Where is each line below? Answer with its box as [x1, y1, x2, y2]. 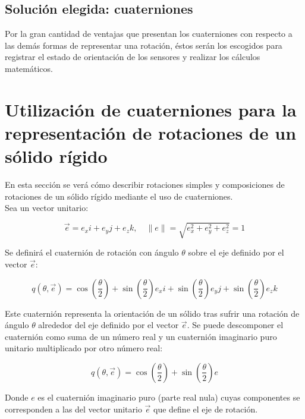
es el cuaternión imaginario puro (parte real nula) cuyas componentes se [37, 390, 300, 403]
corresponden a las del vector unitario [5, 402, 142, 415]
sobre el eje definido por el [188, 246, 284, 259]
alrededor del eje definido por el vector [38, 319, 179, 331]
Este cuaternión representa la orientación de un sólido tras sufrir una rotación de [5, 307, 300, 319]
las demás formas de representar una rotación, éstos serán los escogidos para [5, 39, 282, 51]
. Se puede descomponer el [187, 319, 284, 331]
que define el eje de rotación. [153, 402, 258, 415]
